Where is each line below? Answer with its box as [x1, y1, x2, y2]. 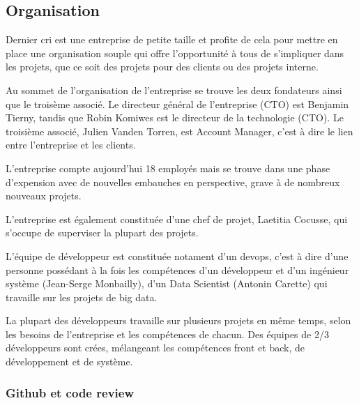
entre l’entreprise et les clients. [6, 137, 136, 152]
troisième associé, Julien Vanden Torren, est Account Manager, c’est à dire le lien [6, 123, 353, 138]
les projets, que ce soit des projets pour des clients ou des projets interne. [6, 59, 319, 74]
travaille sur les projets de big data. [6, 289, 158, 304]
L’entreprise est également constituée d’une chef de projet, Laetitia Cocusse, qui [6, 211, 348, 226]
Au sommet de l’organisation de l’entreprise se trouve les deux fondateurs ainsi [6, 82, 342, 97]
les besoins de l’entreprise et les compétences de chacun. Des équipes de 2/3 [6, 326, 329, 341]
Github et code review [6, 383, 134, 401]
